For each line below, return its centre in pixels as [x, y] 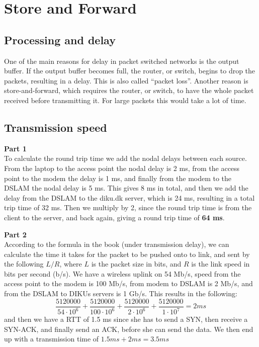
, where [71, 264]
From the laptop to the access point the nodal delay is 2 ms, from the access [122, 168]
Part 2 [15, 234]
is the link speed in [221, 264]
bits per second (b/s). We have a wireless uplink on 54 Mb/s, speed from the [122, 273]
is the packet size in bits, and [136, 264]
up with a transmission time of [52, 339]
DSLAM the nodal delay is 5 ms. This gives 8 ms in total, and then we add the [126, 188]
